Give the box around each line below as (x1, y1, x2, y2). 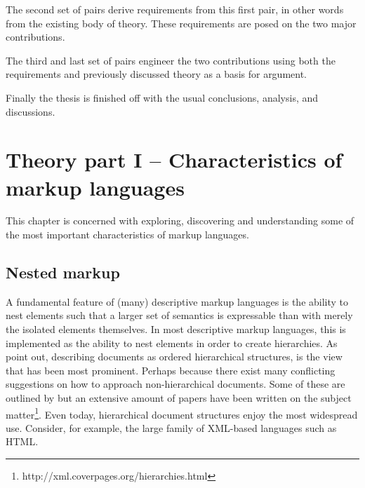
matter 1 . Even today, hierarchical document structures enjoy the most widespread (6, 405, 358, 421)
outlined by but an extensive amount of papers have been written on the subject (6, 391, 352, 405)
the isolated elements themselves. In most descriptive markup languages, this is (6, 322, 346, 337)
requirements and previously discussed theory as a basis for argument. (6, 67, 307, 81)
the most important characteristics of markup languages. (6, 227, 249, 242)
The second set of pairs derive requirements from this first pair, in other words (6, 2, 344, 16)
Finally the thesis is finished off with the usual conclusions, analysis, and (6, 90, 319, 104)
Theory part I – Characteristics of (6, 145, 343, 174)
